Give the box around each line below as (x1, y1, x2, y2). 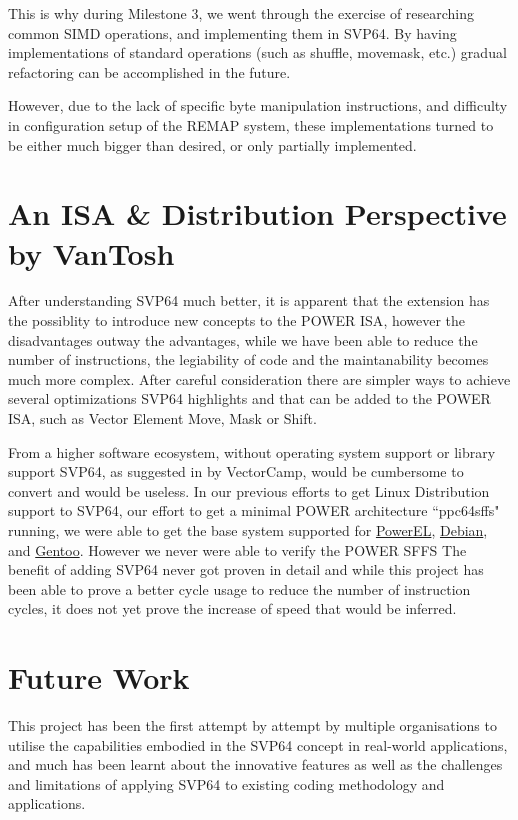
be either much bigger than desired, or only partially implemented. (8, 134, 417, 155)
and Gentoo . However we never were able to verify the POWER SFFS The (8, 539, 467, 560)
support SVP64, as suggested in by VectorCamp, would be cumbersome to (8, 461, 464, 482)
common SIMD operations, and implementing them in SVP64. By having (8, 22, 457, 43)
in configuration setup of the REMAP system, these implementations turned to (8, 114, 494, 135)
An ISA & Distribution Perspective (8, 193, 507, 234)
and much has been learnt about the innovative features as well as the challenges (8, 754, 503, 775)
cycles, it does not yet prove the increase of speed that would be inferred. (8, 598, 457, 619)
